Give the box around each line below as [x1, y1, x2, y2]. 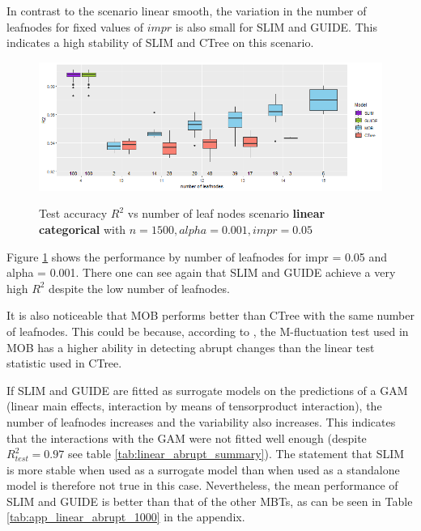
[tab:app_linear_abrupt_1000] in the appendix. [6, 508, 245, 525]
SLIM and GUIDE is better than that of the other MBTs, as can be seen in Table [6, 492, 413, 509]
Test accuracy [39, 205, 108, 222]
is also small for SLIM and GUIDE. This [175, 18, 377, 35]
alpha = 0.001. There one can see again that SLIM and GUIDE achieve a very [6, 264, 396, 281]
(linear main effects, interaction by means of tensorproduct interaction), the [6, 397, 382, 414]
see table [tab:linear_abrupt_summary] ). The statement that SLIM [67, 445, 405, 462]
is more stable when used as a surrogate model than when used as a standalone [6, 461, 400, 478]
